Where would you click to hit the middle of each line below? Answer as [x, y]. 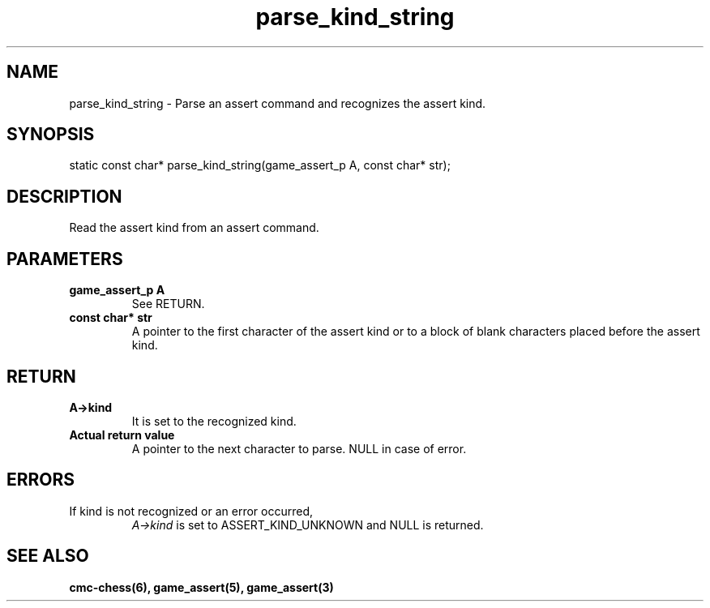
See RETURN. [168, 304]
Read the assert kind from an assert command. [194, 228]
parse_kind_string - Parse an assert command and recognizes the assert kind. [278, 103]
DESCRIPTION [64, 196]
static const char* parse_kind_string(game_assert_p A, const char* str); [260, 165]
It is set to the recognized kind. [214, 421]
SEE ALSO [48, 556]
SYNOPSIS [51, 135]
